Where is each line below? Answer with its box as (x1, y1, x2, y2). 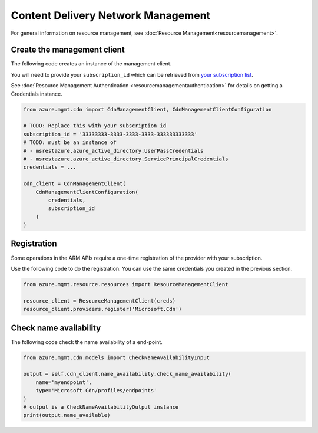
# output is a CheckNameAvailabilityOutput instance (23, 404, 179, 410)
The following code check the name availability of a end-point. (11, 338, 163, 345)
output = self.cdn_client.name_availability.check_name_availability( (23, 370, 232, 378)
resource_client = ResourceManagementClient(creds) (23, 297, 176, 304)
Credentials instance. (11, 90, 63, 97)
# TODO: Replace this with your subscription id (23, 123, 167, 129)
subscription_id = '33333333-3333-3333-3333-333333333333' (23, 130, 197, 137)
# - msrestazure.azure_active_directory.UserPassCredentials (23, 147, 204, 154)
